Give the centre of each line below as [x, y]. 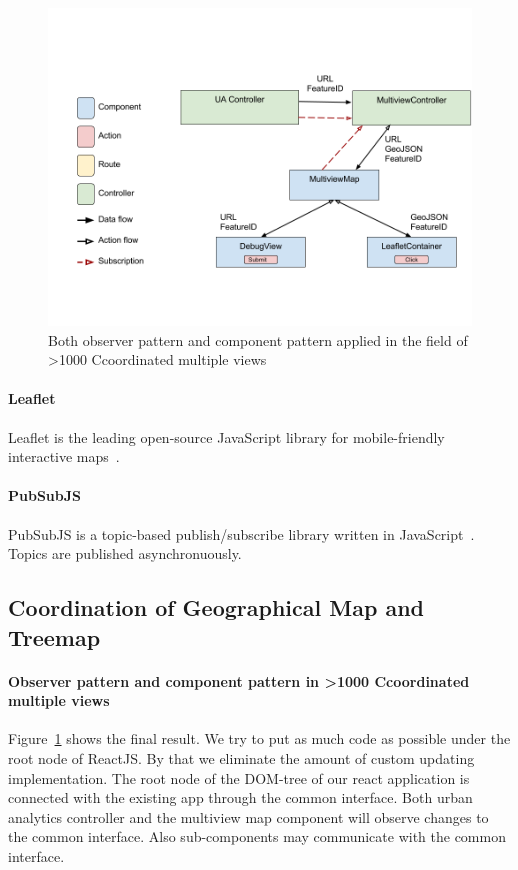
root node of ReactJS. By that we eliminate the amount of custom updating [241, 757]
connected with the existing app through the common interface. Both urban [240, 797]
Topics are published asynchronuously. [125, 553]
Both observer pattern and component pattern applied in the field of [258, 339]
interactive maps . [64, 456]
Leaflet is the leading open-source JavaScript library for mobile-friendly [226, 436]
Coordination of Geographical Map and [216, 607]
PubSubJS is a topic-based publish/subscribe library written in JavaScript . [241, 533]
